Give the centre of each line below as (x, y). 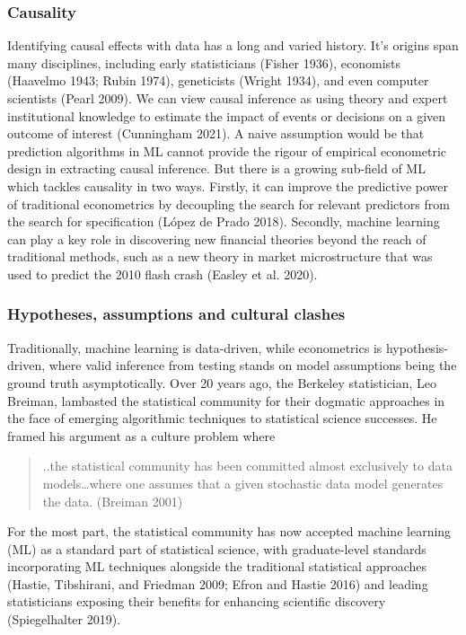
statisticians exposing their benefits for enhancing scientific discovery (197, 601)
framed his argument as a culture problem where (141, 435)
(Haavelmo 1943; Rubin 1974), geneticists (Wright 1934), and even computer (218, 80)
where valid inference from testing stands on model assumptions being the (253, 365)
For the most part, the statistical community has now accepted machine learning (229, 531)
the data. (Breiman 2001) (113, 501)
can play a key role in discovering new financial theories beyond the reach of (217, 238)
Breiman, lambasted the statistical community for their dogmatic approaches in (226, 400)
